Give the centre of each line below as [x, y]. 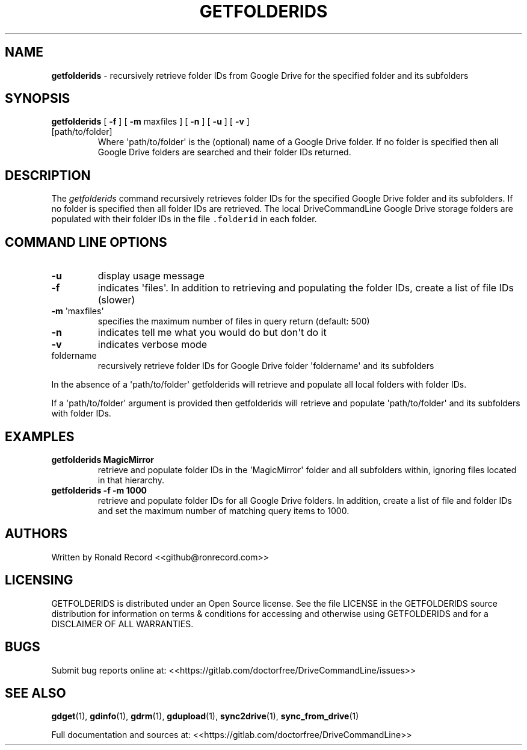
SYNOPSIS [38, 99]
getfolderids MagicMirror [103, 459]
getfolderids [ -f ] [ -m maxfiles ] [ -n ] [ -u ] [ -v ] [150, 122]
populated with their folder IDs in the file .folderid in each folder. [184, 219]
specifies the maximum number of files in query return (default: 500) [234, 321]
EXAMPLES [40, 436]
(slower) [116, 300]
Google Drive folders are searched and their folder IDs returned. [224, 152]
